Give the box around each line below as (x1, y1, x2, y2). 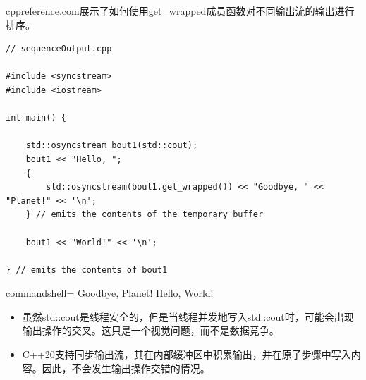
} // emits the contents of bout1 (6, 264, 168, 275)
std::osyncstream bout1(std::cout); (25, 140, 198, 151)
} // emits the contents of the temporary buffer (25, 209, 264, 220)
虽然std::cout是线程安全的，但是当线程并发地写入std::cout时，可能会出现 (22, 309, 354, 324)
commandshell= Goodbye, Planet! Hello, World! (6, 286, 214, 300)
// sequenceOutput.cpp (6, 44, 112, 54)
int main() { (6, 113, 66, 123)
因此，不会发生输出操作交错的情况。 (42, 360, 210, 375)
